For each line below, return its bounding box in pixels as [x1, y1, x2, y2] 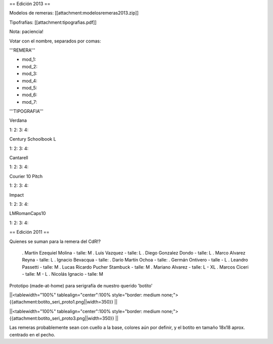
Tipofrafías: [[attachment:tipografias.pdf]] [9, 19, 97, 25]
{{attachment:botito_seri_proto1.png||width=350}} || [9, 299, 118, 305]
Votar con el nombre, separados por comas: [9, 38, 101, 44]
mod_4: [22, 77, 37, 83]
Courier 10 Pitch [9, 173, 43, 179]
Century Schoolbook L [9, 136, 57, 142]
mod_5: [22, 84, 37, 91]
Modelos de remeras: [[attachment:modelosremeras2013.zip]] [9, 10, 139, 16]
